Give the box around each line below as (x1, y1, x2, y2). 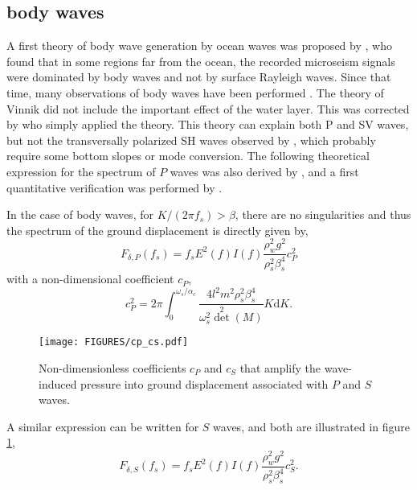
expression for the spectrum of (6, 163, 156, 179)
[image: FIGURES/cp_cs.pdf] (39, 336, 189, 348)
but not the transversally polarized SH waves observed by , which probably (6, 131, 376, 148)
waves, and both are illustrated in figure (213, 418, 410, 434)
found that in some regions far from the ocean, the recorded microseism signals (6, 52, 395, 69)
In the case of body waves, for (6, 206, 153, 223)
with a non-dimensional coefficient (6, 270, 174, 287)
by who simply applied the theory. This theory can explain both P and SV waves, (6, 116, 409, 133)
